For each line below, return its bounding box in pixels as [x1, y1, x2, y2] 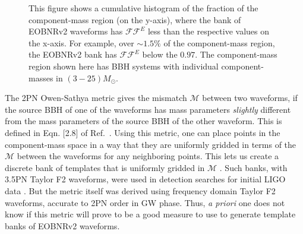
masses [29, 71, 53, 84]
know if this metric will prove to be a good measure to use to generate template [5, 208, 296, 220]
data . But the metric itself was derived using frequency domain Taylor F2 [5, 184, 276, 197]
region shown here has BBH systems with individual [29, 59, 219, 72]
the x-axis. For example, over [29, 36, 134, 49]
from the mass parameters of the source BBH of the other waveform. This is [5, 115, 282, 127]
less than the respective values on [147, 25, 270, 37]
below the [142, 48, 178, 61]
